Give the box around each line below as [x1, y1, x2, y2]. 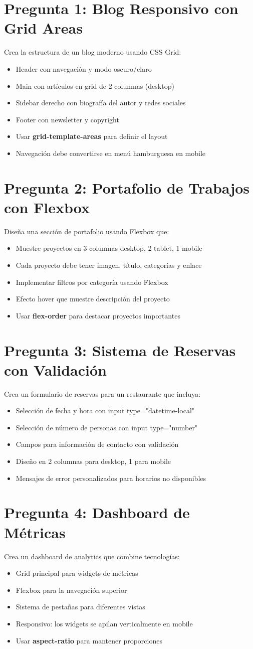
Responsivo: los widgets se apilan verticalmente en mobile [16, 618, 193, 628]
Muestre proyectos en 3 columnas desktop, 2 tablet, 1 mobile [16, 243, 202, 253]
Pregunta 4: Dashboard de [4, 502, 190, 523]
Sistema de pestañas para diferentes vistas [16, 601, 145, 612]
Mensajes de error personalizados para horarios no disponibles [16, 472, 206, 483]
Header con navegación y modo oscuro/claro [16, 63, 152, 74]
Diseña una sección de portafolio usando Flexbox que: [4, 226, 169, 236]
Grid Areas [4, 18, 83, 38]
